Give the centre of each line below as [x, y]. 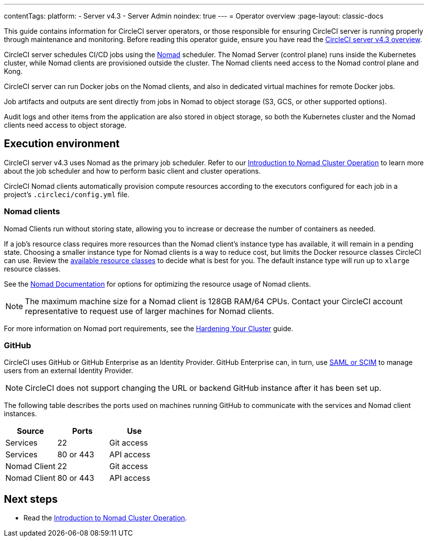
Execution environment [62, 144]
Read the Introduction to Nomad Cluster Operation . [105, 518]
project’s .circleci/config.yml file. [67, 194]
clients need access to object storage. [65, 125]
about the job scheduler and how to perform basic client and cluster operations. [132, 171]
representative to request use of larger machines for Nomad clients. [150, 311]
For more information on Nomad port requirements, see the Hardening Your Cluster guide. [149, 328]
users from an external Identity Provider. [69, 371]
